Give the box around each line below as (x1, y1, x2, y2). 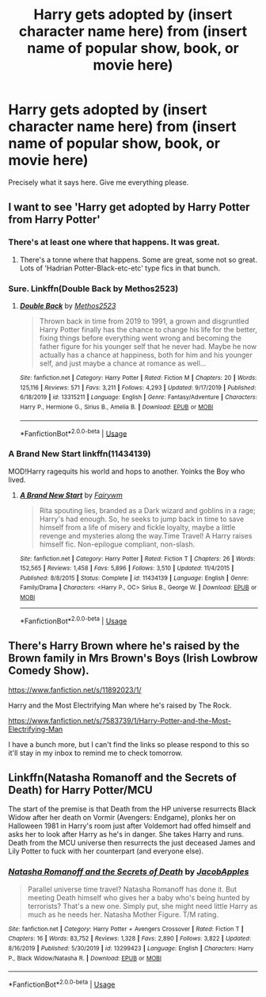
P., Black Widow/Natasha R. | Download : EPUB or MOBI (8, 954, 162, 962)
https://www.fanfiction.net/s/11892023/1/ (8, 684, 142, 695)
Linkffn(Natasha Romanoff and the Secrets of (8, 771, 237, 784)
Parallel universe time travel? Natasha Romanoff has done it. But (27, 884, 237, 894)
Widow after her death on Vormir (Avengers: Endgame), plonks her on (8, 813, 236, 823)
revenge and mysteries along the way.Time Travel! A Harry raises (39, 531, 253, 540)
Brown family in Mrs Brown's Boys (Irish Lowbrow (8, 652, 258, 665)
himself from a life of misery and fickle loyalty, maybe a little (39, 522, 236, 532)
